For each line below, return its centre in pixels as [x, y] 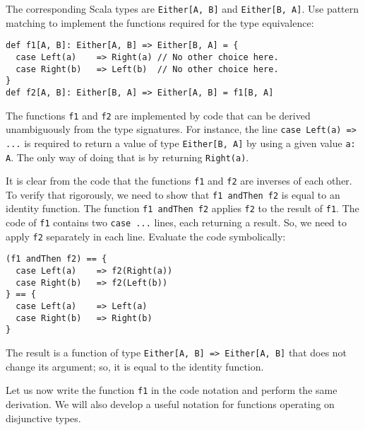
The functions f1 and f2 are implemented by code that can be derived [158, 115]
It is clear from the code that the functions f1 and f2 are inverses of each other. [179, 181]
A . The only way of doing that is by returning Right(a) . [127, 157]
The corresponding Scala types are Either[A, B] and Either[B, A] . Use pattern [182, 8]
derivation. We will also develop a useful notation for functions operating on [170, 403]
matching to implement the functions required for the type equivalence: [160, 22]
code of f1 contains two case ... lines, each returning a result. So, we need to [176, 222]
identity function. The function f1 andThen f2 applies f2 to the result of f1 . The [182, 208]
